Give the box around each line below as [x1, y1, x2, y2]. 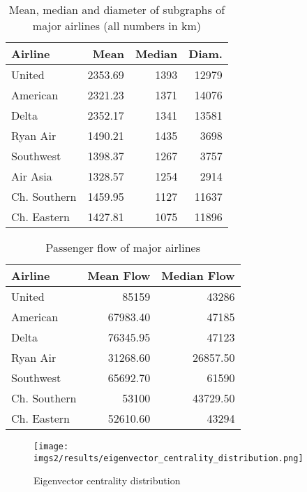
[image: [33, 442, 69, 451]
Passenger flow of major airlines [45, 239, 200, 255]
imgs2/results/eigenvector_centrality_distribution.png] [33, 453, 304, 463]
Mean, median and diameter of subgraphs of [8, 1, 225, 17]
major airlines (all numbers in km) [32, 17, 202, 34]
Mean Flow [87, 267, 151, 283]
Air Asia [11, 168, 52, 184]
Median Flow [161, 267, 235, 283]
